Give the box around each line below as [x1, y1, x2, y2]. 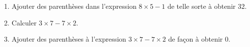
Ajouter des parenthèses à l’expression [11, 34, 126, 44]
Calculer [11, 17, 37, 27]
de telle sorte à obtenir [167, 1, 236, 11]
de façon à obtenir [168, 34, 223, 44]
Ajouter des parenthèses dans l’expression [11, 1, 137, 11]
